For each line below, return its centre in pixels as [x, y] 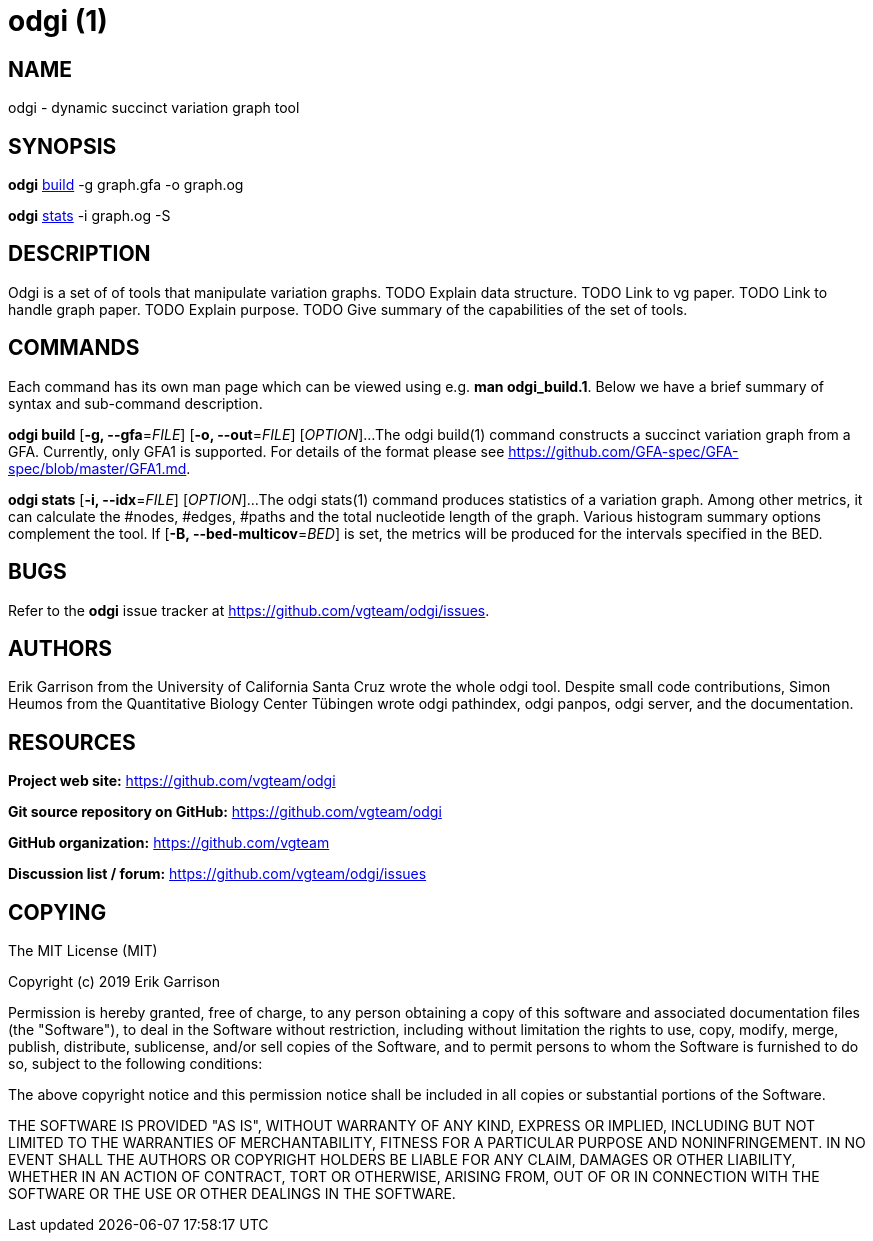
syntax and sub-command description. [135, 403]
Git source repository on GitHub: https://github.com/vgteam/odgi [225, 812]
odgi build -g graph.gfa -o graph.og [126, 185]
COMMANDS [74, 348]
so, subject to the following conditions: [135, 1064]
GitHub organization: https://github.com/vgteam [169, 843]
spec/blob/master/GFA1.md [97, 468]
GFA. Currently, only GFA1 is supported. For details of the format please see [256, 451]
